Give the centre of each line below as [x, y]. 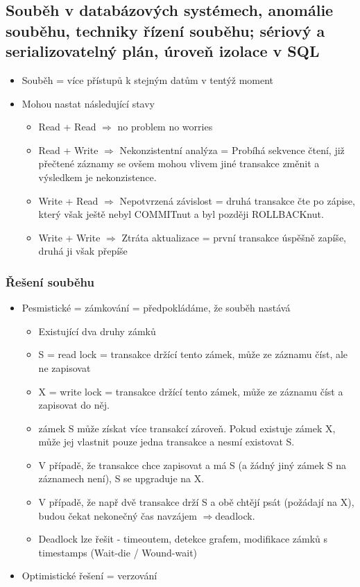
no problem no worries [165, 127]
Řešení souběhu [50, 281]
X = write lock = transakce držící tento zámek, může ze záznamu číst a [191, 391]
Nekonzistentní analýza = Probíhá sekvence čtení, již [232, 150]
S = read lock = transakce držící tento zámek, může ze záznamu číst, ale [193, 354]
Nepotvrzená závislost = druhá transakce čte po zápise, [237, 200]
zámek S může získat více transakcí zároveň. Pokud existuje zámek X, [187, 428]
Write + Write [69, 237]
